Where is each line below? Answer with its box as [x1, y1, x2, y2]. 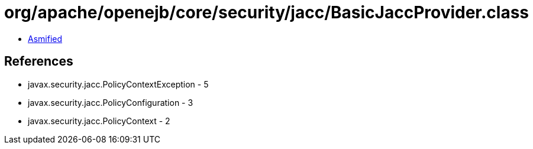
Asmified [28, 33, 63, 44]
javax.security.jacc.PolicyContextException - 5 [28, 79, 209, 89]
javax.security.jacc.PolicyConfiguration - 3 [28, 97, 193, 108]
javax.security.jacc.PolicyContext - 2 [28, 115, 170, 126]
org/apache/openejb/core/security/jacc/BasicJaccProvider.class [4, 2, 529, 22]
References [4, 54, 73, 69]
